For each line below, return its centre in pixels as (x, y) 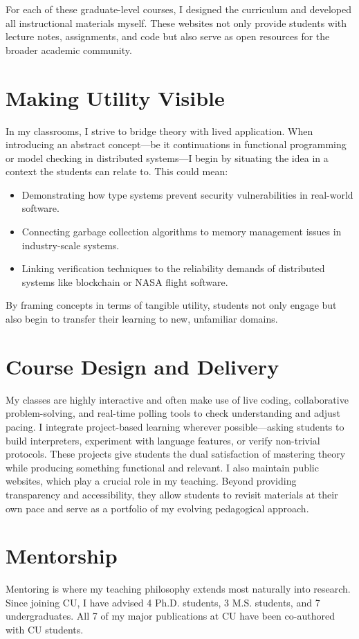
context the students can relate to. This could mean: (117, 171)
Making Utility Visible (115, 97)
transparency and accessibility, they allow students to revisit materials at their (172, 494)
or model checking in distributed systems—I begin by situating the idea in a (167, 157)
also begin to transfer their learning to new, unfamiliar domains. (142, 319)
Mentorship (62, 556)
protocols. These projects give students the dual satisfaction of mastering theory (176, 454)
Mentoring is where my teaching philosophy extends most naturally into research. (178, 589)
